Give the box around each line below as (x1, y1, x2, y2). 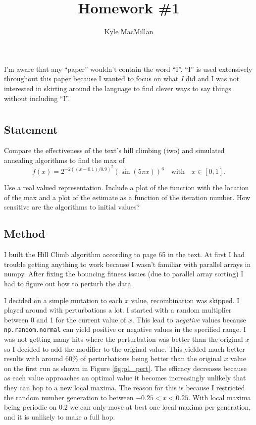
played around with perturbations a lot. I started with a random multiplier (4, 305, 232, 315)
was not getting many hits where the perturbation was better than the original (4, 334, 243, 344)
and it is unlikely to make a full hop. (4, 411, 115, 422)
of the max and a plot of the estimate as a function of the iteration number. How (4, 192, 251, 202)
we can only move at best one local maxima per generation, (70, 402, 251, 412)
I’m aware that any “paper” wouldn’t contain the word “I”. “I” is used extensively (4, 63, 253, 74)
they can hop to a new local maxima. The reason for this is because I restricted (4, 382, 245, 393)
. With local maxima (188, 392, 251, 402)
